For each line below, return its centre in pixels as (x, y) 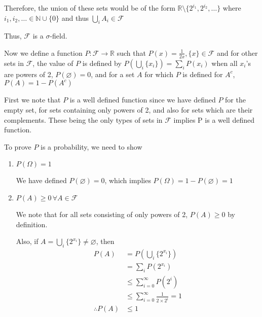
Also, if (27, 241)
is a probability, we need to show (91, 146)
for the (235, 100)
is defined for (203, 74)
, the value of (53, 63)
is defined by (102, 63)
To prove (18, 146)
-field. (59, 36)
